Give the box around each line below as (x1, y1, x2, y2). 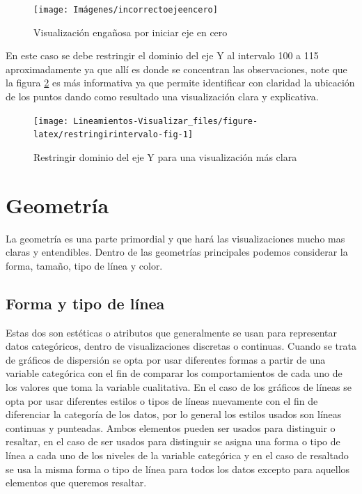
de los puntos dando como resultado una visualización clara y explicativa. (6, 89, 319, 104)
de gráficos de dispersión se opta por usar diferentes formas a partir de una (6, 352, 326, 366)
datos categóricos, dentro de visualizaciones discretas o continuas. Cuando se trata (6, 339, 356, 353)
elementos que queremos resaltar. (6, 475, 147, 490)
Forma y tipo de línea (6, 292, 165, 314)
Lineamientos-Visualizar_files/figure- (73, 116, 258, 126)
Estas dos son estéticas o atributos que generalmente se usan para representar (6, 325, 337, 339)
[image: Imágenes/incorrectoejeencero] (33, 5, 218, 15)
